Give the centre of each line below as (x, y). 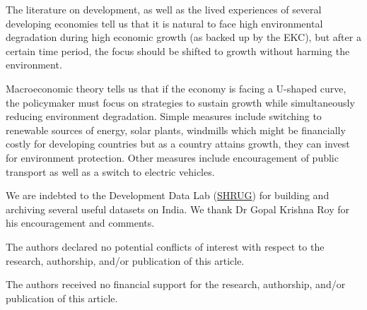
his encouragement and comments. (80, 223)
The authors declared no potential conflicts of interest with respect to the (165, 246)
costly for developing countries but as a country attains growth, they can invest (178, 144)
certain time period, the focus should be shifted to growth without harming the (178, 50)
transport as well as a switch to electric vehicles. (110, 171)
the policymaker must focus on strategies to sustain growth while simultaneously (180, 102)
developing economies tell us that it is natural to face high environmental (164, 23)
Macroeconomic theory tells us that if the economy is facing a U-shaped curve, (176, 88)
